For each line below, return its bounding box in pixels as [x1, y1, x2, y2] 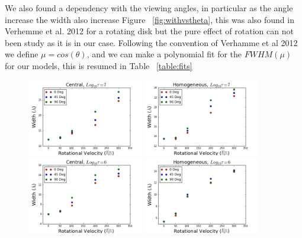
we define [5, 48, 38, 60]
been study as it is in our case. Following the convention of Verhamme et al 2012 [5, 36, 298, 48]
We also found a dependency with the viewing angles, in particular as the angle [5, 2, 293, 14]
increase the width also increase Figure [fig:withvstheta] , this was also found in [5, 13, 294, 25]
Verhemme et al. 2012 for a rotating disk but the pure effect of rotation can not [5, 25, 294, 37]
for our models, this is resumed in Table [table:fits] [5, 59, 192, 71]
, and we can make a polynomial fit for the [86, 48, 242, 60]
